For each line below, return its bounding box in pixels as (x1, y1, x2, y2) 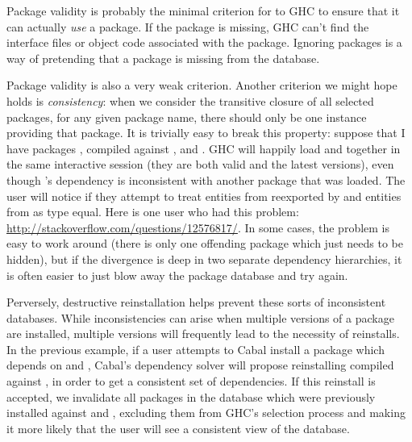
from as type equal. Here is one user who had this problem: (6, 203, 299, 220)
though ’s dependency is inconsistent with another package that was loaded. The (6, 171, 406, 188)
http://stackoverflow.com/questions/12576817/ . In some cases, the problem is (6, 219, 390, 236)
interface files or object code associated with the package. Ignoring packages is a (6, 34, 402, 51)
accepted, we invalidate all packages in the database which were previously (6, 388, 376, 405)
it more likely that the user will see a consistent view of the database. (6, 419, 350, 436)
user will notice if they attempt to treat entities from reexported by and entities (6, 187, 402, 204)
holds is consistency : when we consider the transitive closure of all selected (6, 92, 374, 109)
